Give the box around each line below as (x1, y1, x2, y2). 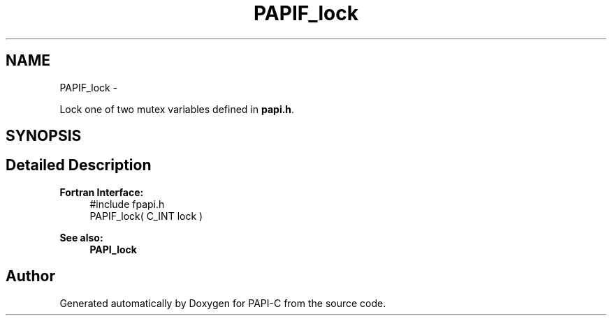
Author (6, 267, 55, 285)
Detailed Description (6, 156, 152, 174)
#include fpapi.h (89, 197, 165, 210)
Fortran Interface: (59, 186, 144, 198)
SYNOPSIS (6, 127, 82, 145)
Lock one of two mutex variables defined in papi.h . (59, 103, 295, 115)
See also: (59, 231, 103, 244)
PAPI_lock (89, 243, 137, 255)
